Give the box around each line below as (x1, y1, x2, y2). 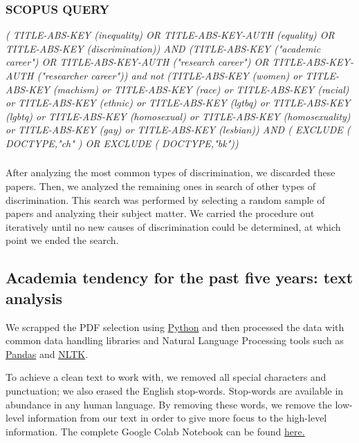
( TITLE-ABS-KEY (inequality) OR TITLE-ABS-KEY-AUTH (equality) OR (6, 28, 335, 42)
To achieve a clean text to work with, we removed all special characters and (6, 370, 326, 384)
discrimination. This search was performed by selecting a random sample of (6, 192, 325, 207)
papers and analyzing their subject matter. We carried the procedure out (6, 206, 315, 220)
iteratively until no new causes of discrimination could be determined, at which (6, 219, 341, 234)
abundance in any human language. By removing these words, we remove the (6, 397, 332, 411)
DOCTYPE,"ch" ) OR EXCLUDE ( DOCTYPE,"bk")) (6, 135, 239, 150)
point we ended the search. (6, 233, 119, 247)
